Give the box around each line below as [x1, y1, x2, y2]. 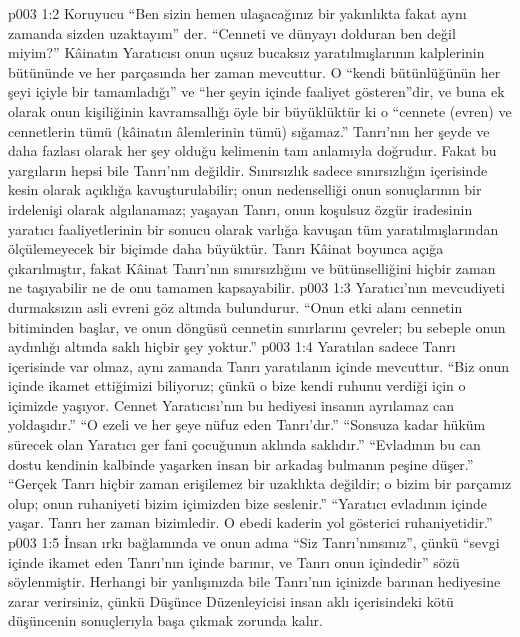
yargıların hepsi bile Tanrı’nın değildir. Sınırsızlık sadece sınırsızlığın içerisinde [8, 159, 488, 180]
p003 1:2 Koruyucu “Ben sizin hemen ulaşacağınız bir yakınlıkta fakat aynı [8, 3, 467, 23]
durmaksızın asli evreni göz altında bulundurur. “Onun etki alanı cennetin [8, 296, 463, 317]
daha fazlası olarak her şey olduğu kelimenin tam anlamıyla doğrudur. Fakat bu [8, 140, 497, 161]
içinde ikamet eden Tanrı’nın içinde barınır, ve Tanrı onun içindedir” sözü [8, 551, 460, 572]
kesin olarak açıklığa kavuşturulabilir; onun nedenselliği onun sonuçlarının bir [8, 179, 482, 200]
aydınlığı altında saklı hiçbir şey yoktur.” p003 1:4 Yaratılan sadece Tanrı [8, 336, 456, 357]
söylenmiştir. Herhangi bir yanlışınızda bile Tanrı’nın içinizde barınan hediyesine [8, 571, 501, 592]
